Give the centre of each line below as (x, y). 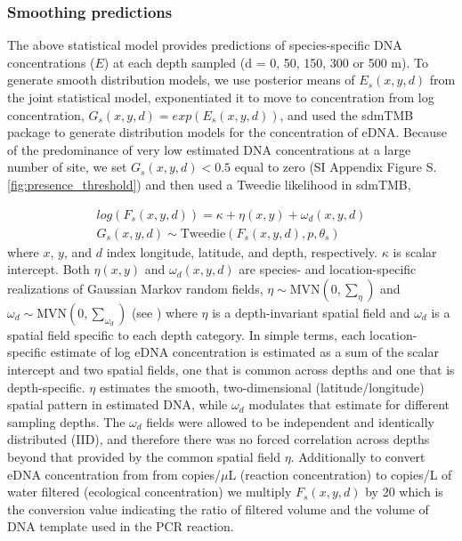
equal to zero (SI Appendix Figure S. (336, 167)
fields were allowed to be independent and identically (290, 421)
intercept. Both (49, 269)
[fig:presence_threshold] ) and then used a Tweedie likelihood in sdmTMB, (209, 184)
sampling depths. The (66, 421)
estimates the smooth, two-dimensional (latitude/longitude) (262, 387)
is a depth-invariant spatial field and (311, 312)
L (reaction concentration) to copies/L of (340, 474)
